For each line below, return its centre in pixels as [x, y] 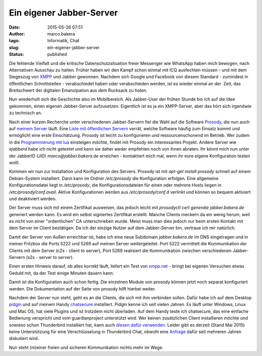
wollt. [15, 162]
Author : [17, 34]
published [57, 54]
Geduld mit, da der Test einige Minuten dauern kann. [61, 273]
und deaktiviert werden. [33, 199]
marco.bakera [61, 34]
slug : [14, 47]
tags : [14, 41]
